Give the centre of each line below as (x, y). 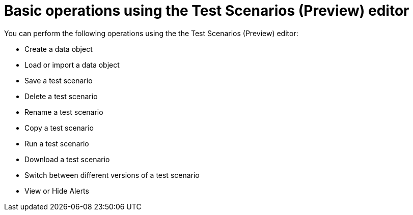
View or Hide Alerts (57, 191)
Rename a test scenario (64, 112)
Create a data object (59, 49)
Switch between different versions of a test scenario (112, 175)
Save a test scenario (59, 80)
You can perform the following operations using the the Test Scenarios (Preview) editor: (151, 33)
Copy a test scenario (59, 128)
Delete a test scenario (61, 96)
